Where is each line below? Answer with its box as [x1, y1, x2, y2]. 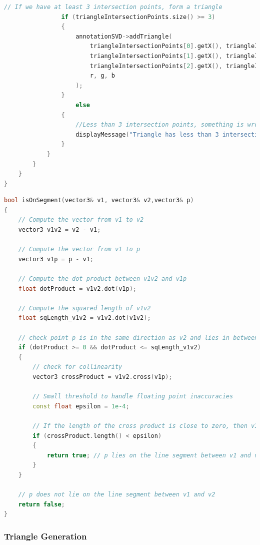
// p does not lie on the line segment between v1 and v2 [18, 491, 215, 498]
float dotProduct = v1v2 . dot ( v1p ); [18, 285, 136, 292]
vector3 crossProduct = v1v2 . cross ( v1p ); [32, 373, 172, 380]
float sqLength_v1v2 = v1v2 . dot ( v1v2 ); [18, 314, 151, 322]
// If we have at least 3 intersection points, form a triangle [4, 4, 222, 11]
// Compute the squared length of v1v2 [18, 304, 151, 312]
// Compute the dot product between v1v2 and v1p [18, 275, 187, 283]
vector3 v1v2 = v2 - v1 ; [18, 226, 101, 234]
